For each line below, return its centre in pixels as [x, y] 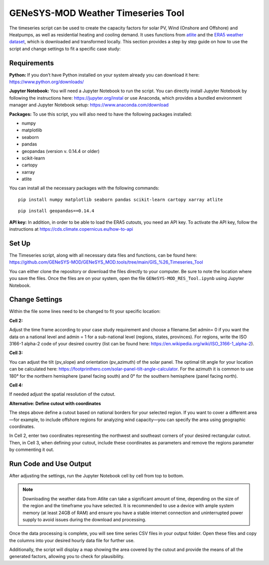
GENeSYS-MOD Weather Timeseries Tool [97, 13]
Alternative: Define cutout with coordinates [55, 403]
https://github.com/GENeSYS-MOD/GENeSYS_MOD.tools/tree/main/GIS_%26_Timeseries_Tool [106, 262]
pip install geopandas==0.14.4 [56, 211]
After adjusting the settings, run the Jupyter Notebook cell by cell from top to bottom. [97, 475]
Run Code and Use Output [50, 464]
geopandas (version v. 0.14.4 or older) [61, 151]
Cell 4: [16, 385]
